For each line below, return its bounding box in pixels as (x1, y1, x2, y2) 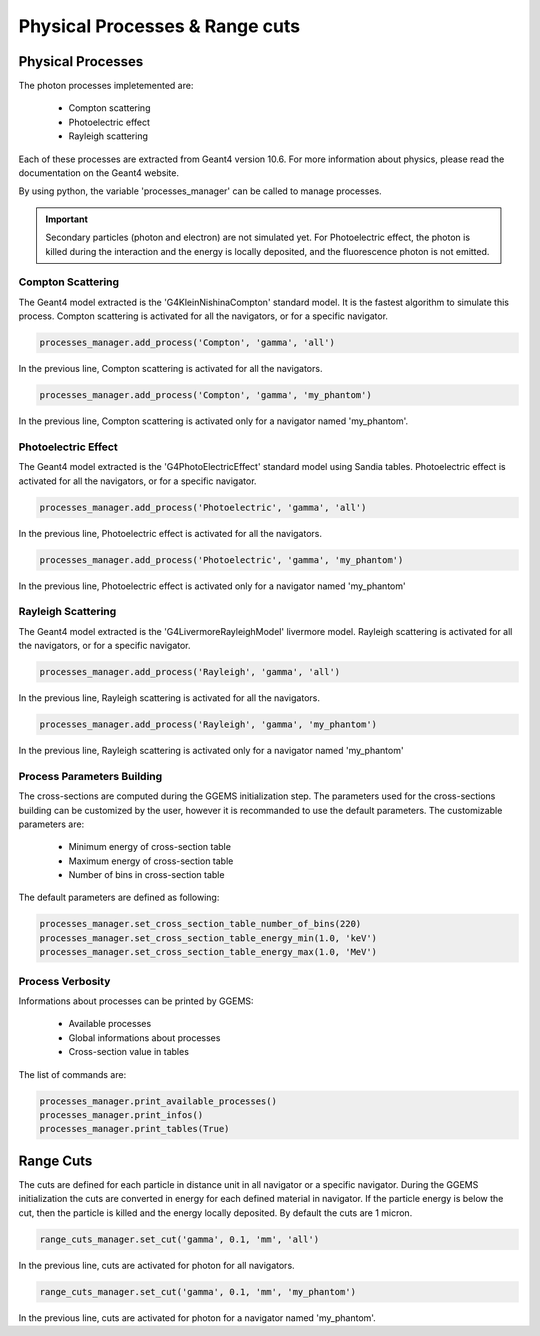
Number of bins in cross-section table (68, 869, 225, 881)
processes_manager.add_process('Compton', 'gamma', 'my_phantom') (39, 390, 372, 401)
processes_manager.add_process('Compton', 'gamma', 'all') (39, 337, 335, 349)
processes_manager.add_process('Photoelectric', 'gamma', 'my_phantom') (39, 554, 404, 565)
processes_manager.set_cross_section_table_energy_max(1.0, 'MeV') (39, 946, 378, 958)
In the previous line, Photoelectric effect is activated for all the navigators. (18, 527, 322, 539)
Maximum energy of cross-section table (68, 855, 234, 867)
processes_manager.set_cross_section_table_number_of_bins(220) (39, 918, 362, 930)
